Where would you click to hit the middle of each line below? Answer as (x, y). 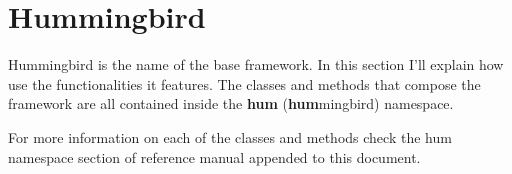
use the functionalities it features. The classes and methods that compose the (244, 83)
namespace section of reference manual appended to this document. (214, 156)
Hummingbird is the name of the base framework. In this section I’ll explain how (256, 64)
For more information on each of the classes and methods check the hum (230, 136)
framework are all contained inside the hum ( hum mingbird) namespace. (231, 103)
